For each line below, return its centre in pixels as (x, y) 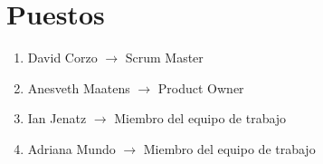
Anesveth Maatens (79, 87)
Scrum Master (164, 58)
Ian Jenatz (57, 118)
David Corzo (62, 58)
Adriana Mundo (71, 148)
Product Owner (201, 87)
